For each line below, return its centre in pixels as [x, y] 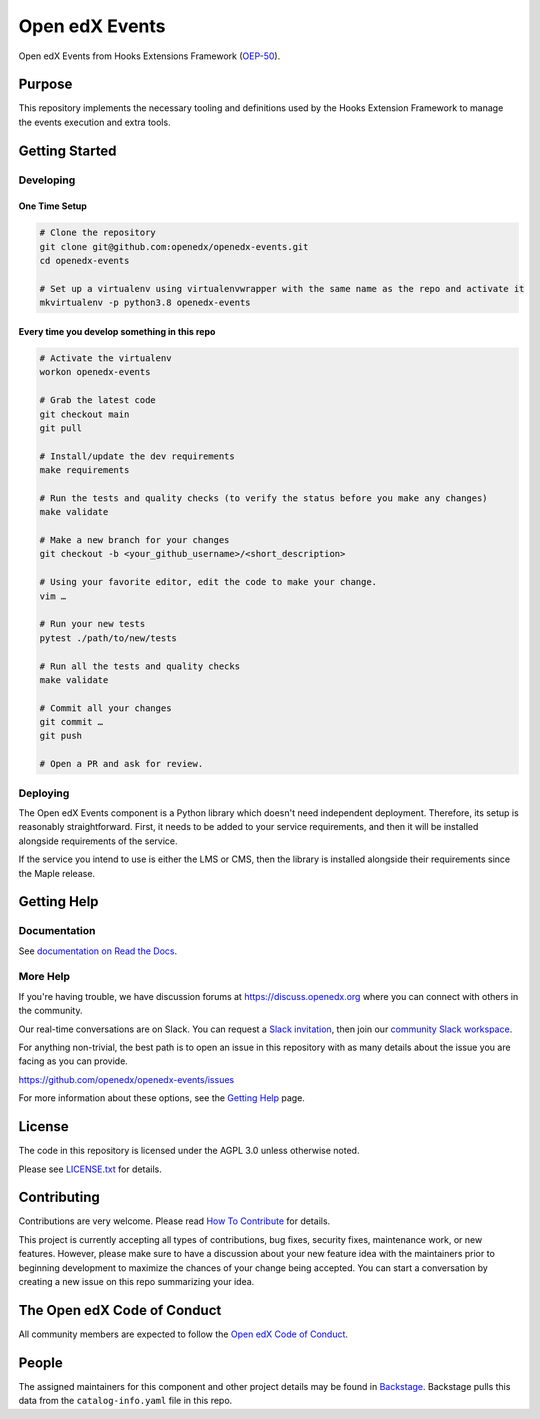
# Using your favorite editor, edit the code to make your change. [208, 582]
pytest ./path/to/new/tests [108, 638]
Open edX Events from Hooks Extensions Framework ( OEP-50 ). [149, 56]
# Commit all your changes [105, 708]
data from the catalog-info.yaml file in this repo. [125, 1401]
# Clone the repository [98, 233]
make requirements [84, 470]
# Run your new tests [92, 624]
